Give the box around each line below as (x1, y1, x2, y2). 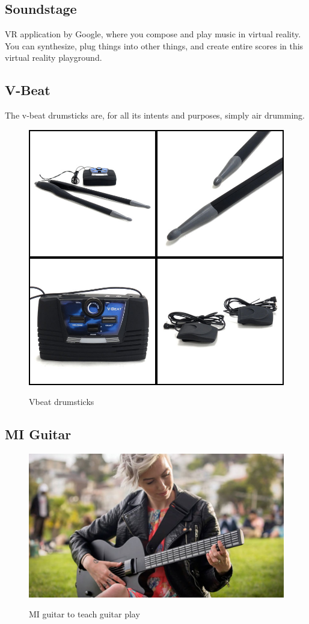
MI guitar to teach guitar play (29, 608, 140, 620)
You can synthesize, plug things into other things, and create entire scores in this (5, 39, 304, 52)
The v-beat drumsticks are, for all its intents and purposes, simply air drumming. (5, 109, 305, 122)
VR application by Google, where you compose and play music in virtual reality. (5, 28, 301, 40)
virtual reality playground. (5, 51, 102, 64)
